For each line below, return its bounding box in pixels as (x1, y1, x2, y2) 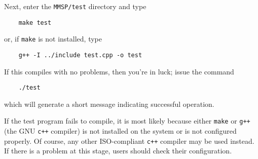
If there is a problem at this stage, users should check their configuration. (4, 145, 232, 156)
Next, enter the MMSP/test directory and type (4, 1, 146, 11)
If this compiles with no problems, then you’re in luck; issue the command (4, 66, 234, 76)
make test (18, 19, 52, 26)
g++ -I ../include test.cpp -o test (18, 51, 142, 59)
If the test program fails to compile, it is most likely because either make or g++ (4, 115, 250, 126)
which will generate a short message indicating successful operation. (4, 98, 214, 109)
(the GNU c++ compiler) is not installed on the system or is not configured (4, 126, 237, 136)
